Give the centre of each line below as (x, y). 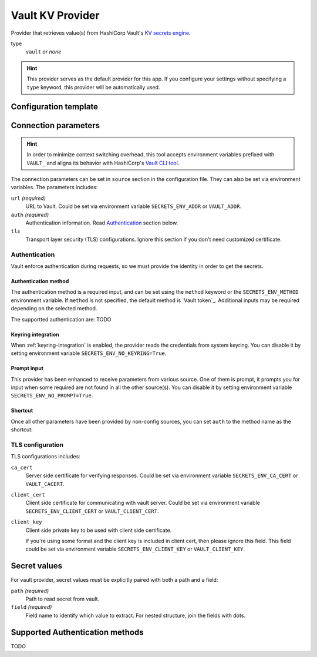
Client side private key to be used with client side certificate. (99, 530)
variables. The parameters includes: (54, 187)
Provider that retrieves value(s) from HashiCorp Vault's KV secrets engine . (101, 33)
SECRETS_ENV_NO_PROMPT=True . (52, 395)
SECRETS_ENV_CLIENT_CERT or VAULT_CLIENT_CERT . (92, 511)
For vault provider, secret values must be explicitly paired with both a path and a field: (114, 580)
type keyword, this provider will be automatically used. (93, 87)
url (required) (28, 198)
